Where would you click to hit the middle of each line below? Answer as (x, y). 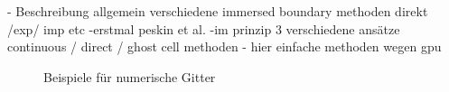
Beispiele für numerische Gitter (130, 76)
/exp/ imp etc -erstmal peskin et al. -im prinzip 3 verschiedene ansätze (204, 28)
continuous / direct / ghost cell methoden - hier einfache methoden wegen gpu (224, 46)
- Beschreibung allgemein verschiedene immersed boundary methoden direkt (218, 11)
